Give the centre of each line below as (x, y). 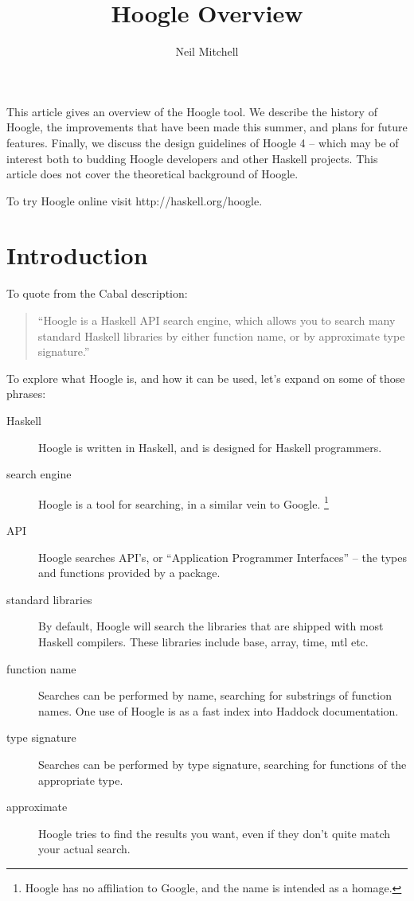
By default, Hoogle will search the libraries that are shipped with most (211, 626)
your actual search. (84, 849)
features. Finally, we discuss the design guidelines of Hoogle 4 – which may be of (203, 142)
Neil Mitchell (207, 51)
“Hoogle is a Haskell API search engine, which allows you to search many (217, 320)
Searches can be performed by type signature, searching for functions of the (223, 764)
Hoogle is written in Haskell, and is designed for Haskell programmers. (210, 447)
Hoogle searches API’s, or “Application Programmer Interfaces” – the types (223, 557)
